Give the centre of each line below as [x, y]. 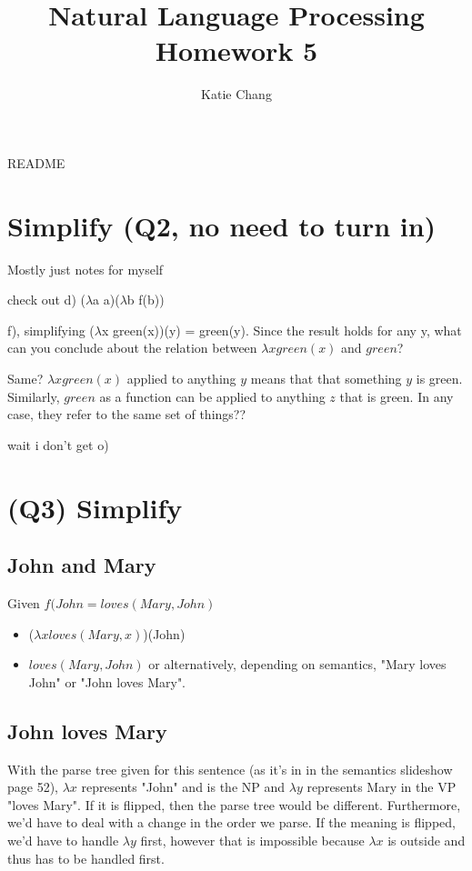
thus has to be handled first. [86, 858]
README [36, 162]
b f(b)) [146, 300]
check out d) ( [46, 300]
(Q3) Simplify [95, 507]
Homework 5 [236, 50]
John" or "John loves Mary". [107, 681]
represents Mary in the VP [382, 787]
